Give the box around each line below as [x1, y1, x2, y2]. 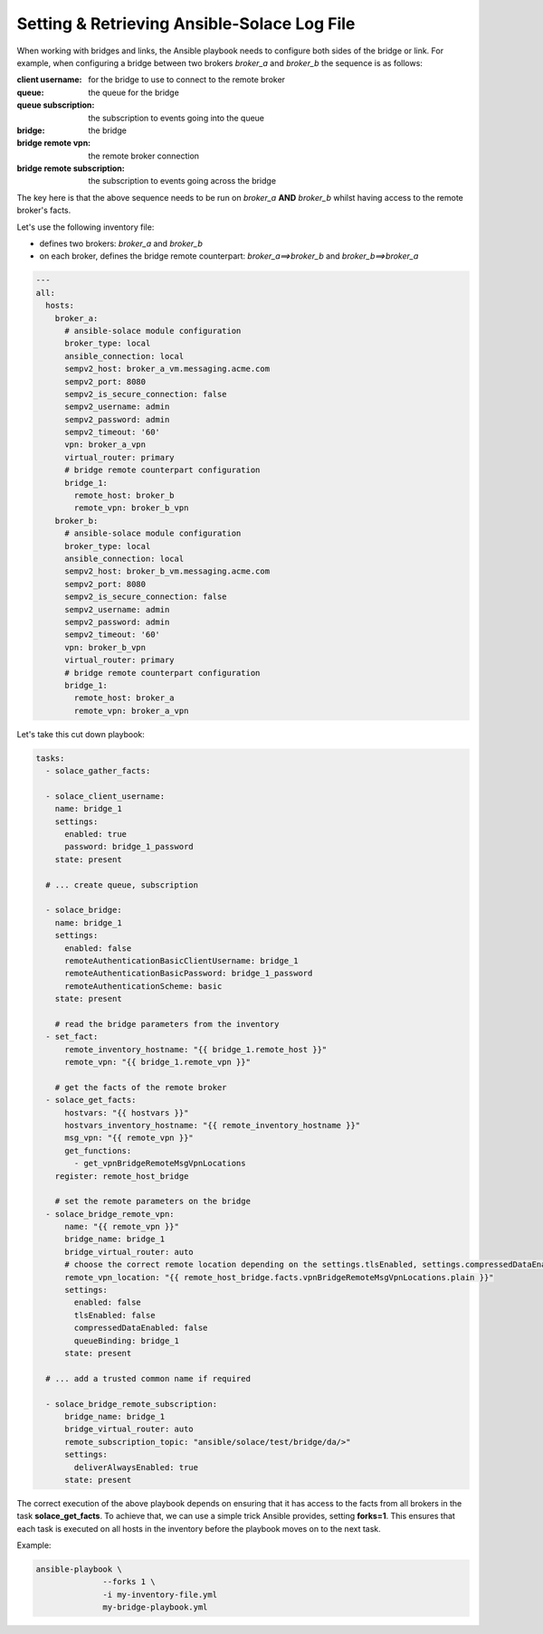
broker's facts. [16, 204, 71, 216]
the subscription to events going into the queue [88, 112, 265, 123]
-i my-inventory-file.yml [102, 1589, 217, 1600]
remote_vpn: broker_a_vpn [73, 706, 189, 716]
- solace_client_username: [45, 791, 166, 801]
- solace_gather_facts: [45, 765, 151, 776]
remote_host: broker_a [73, 693, 176, 703]
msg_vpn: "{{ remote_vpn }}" [64, 1133, 194, 1144]
